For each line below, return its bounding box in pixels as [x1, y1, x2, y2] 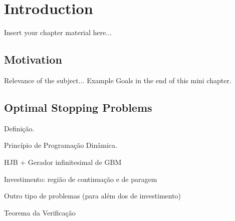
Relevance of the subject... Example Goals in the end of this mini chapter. [4, 75, 231, 85]
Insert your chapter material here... [4, 27, 112, 38]
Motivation [4, 52, 62, 67]
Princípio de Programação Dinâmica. [4, 140, 117, 150]
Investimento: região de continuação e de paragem [4, 173, 157, 184]
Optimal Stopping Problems [4, 99, 152, 115]
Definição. [4, 123, 35, 133]
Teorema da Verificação [4, 207, 76, 217]
